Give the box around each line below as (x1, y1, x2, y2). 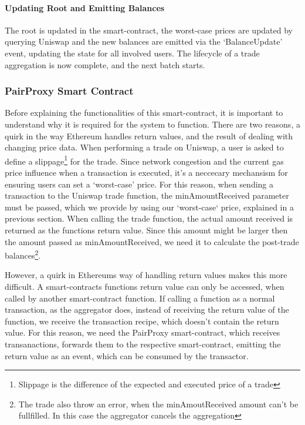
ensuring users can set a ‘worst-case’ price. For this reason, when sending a (5, 178, 274, 190)
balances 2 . (5, 247, 41, 261)
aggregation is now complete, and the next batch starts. (5, 58, 205, 71)
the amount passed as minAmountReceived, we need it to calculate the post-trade (5, 235, 299, 247)
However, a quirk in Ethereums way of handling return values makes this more (5, 269, 287, 281)
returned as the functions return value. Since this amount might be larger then (5, 223, 288, 236)
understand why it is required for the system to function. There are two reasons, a (5, 118, 300, 130)
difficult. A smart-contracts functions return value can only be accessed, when (5, 280, 284, 293)
